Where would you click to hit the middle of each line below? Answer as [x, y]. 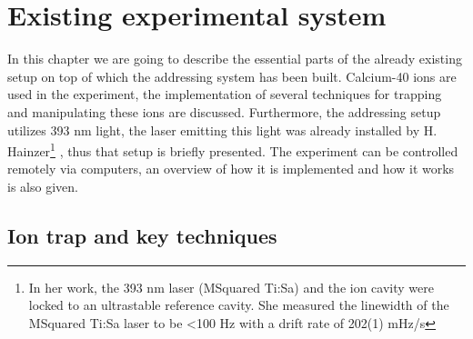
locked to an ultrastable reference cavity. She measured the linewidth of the [239, 305]
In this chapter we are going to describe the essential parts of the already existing [235, 59]
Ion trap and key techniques [142, 235]
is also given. [43, 186]
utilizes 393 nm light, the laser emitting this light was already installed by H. [222, 130]
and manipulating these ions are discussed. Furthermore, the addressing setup [224, 111]
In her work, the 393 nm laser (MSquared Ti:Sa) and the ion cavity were [231, 287]
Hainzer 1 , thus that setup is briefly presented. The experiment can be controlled [233, 150]
